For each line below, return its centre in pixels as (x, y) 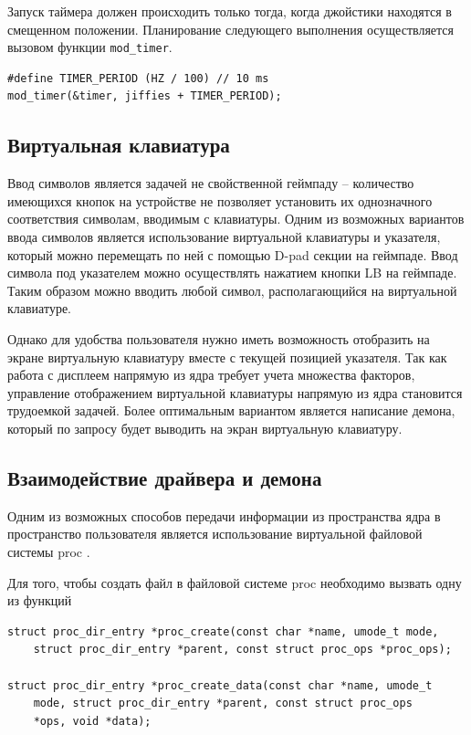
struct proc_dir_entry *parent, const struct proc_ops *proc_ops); (242, 650)
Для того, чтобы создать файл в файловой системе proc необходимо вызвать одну (235, 582)
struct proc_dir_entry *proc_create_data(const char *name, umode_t (220, 685)
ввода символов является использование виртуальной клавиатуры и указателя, (224, 237)
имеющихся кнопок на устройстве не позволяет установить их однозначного (220, 200)
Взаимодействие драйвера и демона (165, 477)
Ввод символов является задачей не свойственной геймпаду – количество (211, 183)
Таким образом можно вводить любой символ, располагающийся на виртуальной (232, 290)
